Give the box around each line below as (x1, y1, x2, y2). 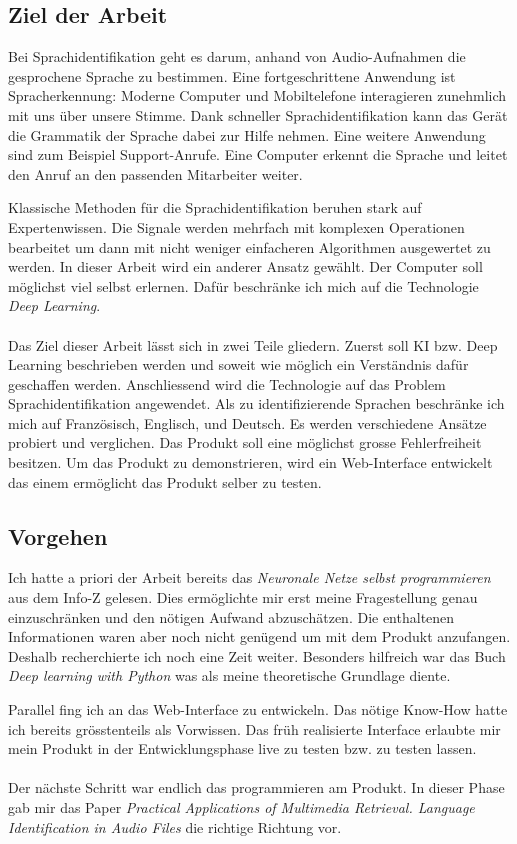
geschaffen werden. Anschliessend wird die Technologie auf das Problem (8, 373, 446, 394)
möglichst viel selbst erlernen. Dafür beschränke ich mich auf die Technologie (8, 275, 479, 296)
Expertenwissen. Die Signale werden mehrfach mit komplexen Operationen (8, 216, 465, 237)
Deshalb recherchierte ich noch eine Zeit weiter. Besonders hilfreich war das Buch (8, 645, 506, 666)
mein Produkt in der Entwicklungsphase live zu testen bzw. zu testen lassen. (8, 738, 477, 759)
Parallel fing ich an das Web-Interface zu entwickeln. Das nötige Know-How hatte (8, 699, 508, 720)
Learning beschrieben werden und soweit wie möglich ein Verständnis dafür (8, 354, 469, 375)
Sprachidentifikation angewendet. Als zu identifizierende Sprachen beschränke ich (8, 393, 505, 414)
